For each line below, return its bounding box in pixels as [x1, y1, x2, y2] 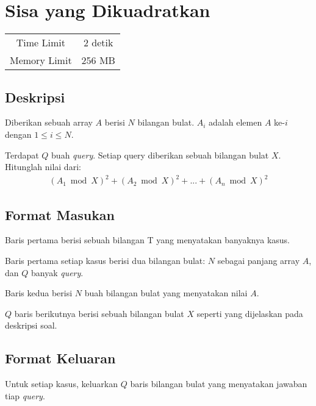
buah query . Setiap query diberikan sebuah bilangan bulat [51, 148, 269, 161]
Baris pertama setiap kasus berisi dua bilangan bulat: [5, 254, 206, 267]
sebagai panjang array [217, 254, 300, 267]
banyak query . [31, 266, 84, 279]
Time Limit [16, 35, 65, 50]
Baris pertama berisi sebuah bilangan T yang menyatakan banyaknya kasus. [5, 233, 290, 246]
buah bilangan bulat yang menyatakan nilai [84, 287, 248, 299]
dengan [5, 127, 32, 140]
